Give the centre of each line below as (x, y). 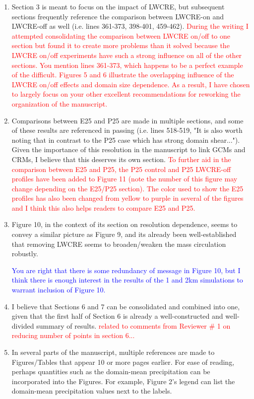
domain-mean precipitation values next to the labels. (92, 391)
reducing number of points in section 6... (73, 335)
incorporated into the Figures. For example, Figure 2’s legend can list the (123, 381)
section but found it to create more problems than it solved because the (121, 45)
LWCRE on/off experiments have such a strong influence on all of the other (127, 55)
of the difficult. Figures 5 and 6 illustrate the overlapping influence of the (123, 75)
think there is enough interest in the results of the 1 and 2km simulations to (127, 280)
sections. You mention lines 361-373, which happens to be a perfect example (127, 65)
